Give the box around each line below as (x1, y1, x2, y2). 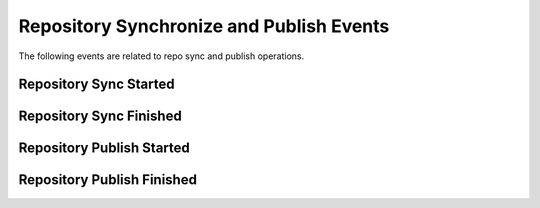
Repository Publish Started (18, 140, 190, 157)
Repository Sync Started (18, 76, 175, 93)
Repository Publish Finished (18, 171, 197, 189)
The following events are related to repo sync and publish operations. (18, 50, 305, 62)
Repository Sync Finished (18, 108, 182, 125)
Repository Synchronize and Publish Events (18, 15, 390, 37)
